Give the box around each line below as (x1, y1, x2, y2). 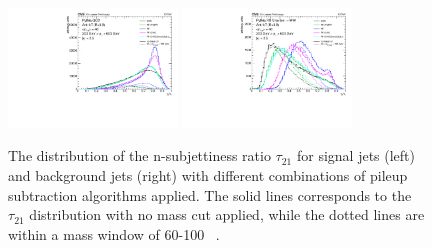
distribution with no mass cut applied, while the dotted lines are (29, 204, 425, 225)
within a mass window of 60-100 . (8, 223, 220, 244)
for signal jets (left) (296, 145, 415, 166)
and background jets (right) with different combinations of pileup (8, 165, 408, 186)
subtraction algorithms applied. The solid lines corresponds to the (8, 184, 412, 205)
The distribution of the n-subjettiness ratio (8, 145, 271, 166)
